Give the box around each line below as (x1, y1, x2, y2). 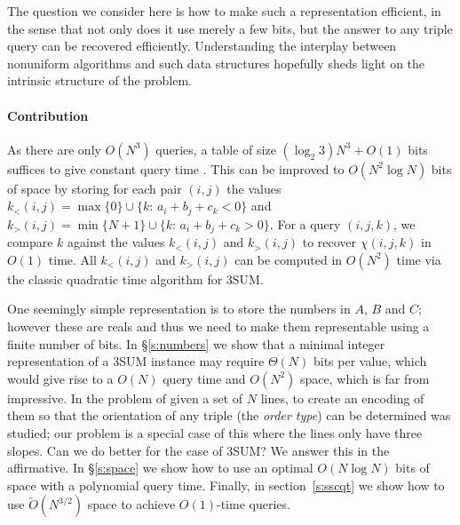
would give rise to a (7, 369, 114, 387)
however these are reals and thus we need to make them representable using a (7, 317, 430, 336)
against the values (67, 233, 165, 251)
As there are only (7, 139, 101, 158)
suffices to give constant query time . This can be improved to (7, 159, 345, 178)
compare (7, 233, 53, 251)
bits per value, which (313, 352, 427, 370)
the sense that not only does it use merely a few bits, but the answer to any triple (7, 19, 453, 37)
